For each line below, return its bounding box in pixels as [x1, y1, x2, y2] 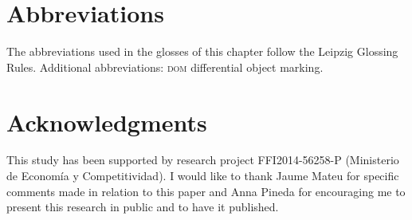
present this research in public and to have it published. [6, 198, 279, 215]
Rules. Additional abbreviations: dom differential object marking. [6, 58, 324, 75]
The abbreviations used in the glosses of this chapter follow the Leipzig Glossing [6, 43, 398, 60]
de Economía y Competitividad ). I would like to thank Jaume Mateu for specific [6, 167, 399, 184]
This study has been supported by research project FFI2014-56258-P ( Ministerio [6, 151, 399, 168]
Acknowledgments [6, 105, 207, 138]
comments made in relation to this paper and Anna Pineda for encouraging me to [6, 183, 406, 199]
